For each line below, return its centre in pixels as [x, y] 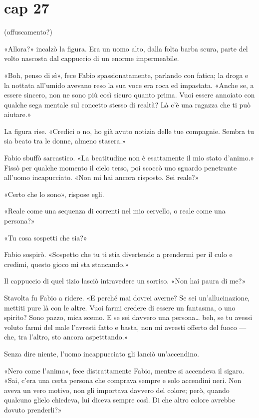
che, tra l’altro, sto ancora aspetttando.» [66, 337]
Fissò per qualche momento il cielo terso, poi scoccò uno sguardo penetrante [121, 167]
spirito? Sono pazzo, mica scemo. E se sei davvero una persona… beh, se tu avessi [128, 317]
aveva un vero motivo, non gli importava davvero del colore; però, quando [117, 390]
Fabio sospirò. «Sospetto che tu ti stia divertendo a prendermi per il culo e [118, 254]
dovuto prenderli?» [33, 409]
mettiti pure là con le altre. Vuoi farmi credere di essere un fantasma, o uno [120, 307]
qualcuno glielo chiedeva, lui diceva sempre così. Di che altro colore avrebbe [120, 400]
